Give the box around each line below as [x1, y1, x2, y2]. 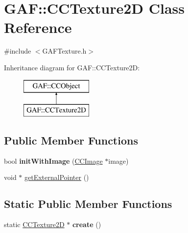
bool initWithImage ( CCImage [4, 155, 103, 166]
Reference [4, 17, 72, 37]
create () [72, 219, 101, 230]
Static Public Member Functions [4, 196, 172, 211]
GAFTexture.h [42, 46, 87, 56]
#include [4, 46, 31, 56]
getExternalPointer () [24, 172, 89, 182]
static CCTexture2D [4, 219, 65, 230]
